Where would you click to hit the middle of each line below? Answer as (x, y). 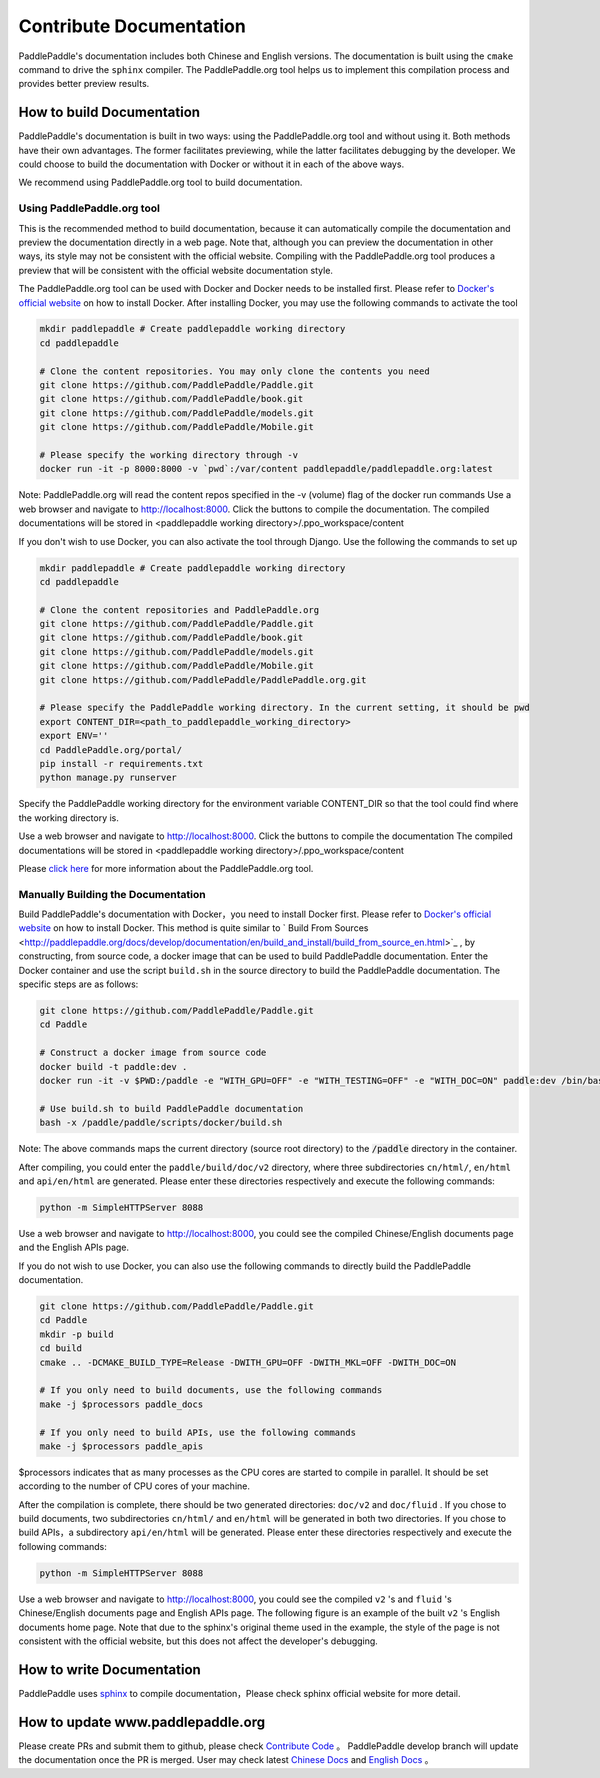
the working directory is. (69, 817)
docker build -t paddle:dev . (113, 1066)
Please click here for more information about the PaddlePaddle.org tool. (166, 868)
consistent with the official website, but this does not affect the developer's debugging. (198, 1641)
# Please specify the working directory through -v (169, 455)
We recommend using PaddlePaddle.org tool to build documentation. (160, 182)
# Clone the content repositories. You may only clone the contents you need (234, 371)
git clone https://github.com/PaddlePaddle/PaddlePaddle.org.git (203, 679)
